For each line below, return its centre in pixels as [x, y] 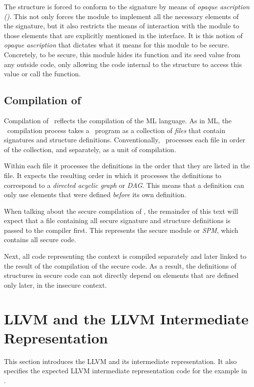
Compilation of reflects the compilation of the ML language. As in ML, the [118, 120]
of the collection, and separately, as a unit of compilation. [90, 149]
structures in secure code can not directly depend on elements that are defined [121, 275]
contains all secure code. [40, 239]
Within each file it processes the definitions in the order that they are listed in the [127, 166]
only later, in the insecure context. [55, 285]
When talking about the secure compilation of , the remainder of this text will [121, 211]
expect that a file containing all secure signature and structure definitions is [117, 220]
